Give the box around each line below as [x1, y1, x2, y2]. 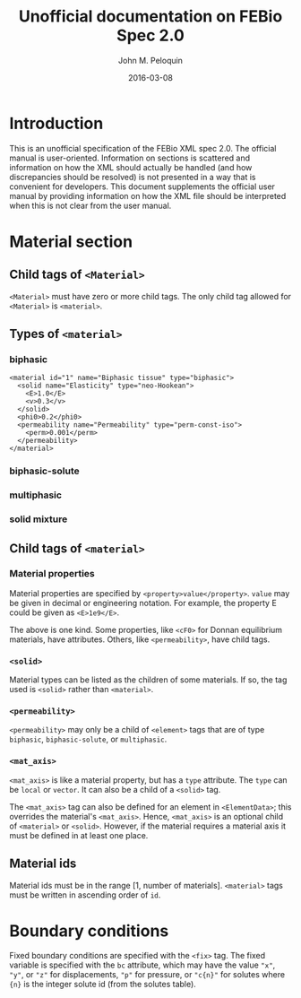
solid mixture [9, 513, 68, 525]
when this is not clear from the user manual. [9, 200, 172, 211]
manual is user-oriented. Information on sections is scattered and [9, 152, 251, 163]
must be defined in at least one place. [9, 829, 149, 840]
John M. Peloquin [117, 55, 184, 65]
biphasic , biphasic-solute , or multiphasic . [9, 733, 168, 745]
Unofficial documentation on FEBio [18, 6, 283, 27]
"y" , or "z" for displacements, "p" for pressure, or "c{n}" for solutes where [9, 969, 285, 980]
